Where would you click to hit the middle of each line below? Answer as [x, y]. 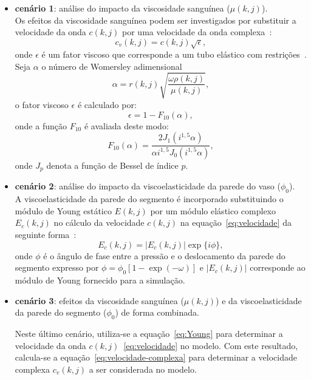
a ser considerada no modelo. [143, 369]
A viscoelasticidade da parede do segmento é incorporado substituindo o [149, 199]
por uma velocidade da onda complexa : [197, 32]
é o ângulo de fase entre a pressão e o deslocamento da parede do [164, 255]
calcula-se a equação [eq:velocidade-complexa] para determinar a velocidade [156, 357]
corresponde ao [278, 267]
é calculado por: [107, 104]
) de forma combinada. [157, 312]
